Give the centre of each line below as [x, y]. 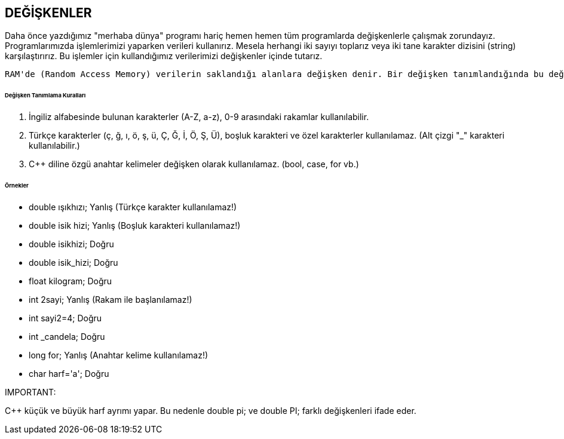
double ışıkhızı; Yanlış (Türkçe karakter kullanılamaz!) [133, 207]
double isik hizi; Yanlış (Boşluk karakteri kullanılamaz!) [135, 225]
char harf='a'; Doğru [69, 373]
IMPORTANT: [30, 392]
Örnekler [17, 185]
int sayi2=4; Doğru [65, 318]
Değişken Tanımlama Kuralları [45, 96]
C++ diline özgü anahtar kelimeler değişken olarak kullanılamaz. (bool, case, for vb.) [194, 164]
